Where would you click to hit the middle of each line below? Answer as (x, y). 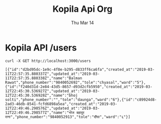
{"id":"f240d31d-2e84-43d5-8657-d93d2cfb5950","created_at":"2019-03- (79, 87)
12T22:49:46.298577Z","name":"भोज (40, 112)
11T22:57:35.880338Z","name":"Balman (44, 78)
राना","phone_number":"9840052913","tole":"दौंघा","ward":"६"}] (68, 117)
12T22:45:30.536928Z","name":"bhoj (41, 95)
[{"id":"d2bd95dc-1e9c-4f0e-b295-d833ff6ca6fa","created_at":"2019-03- (80, 69)
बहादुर (80, 112)
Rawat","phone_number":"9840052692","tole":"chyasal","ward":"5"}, (76, 82)
